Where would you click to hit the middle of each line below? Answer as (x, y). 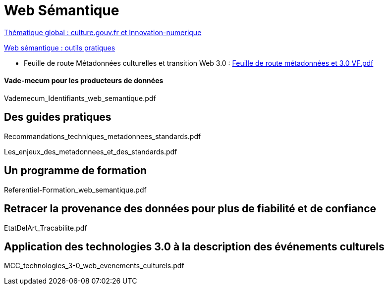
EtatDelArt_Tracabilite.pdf (46, 228)
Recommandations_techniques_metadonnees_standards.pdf (103, 136)
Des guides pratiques (58, 117)
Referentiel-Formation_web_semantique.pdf (75, 190)
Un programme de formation (76, 171)
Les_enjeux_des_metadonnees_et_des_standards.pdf (91, 151)
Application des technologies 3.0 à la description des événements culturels (194, 246)
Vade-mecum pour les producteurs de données (84, 81)
